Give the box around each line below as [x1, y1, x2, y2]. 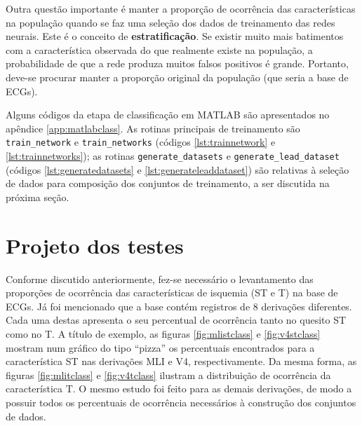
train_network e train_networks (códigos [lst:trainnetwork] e [6, 135, 276, 149]
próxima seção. [6, 189, 69, 204]
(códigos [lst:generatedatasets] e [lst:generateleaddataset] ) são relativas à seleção [6, 162, 349, 177]
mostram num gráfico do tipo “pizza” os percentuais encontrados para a [6, 340, 315, 355]
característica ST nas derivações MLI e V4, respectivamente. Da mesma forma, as [6, 354, 357, 369]
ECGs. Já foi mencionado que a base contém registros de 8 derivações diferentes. [6, 298, 352, 313]
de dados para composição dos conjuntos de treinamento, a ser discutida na [6, 176, 330, 191]
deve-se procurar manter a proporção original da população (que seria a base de [6, 69, 349, 84]
